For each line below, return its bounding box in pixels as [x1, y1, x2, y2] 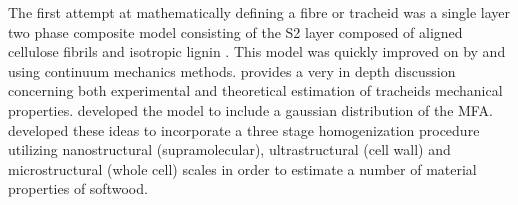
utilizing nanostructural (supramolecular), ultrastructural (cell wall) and [8, 139, 451, 160]
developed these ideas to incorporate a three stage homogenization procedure [8, 119, 480, 140]
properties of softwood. [8, 178, 148, 199]
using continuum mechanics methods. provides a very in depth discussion [8, 60, 456, 81]
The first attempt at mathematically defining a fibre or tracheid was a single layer [8, 2, 511, 22]
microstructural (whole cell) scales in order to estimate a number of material [8, 158, 477, 179]
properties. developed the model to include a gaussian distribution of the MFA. [8, 99, 493, 120]
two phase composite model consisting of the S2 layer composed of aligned [8, 21, 463, 42]
